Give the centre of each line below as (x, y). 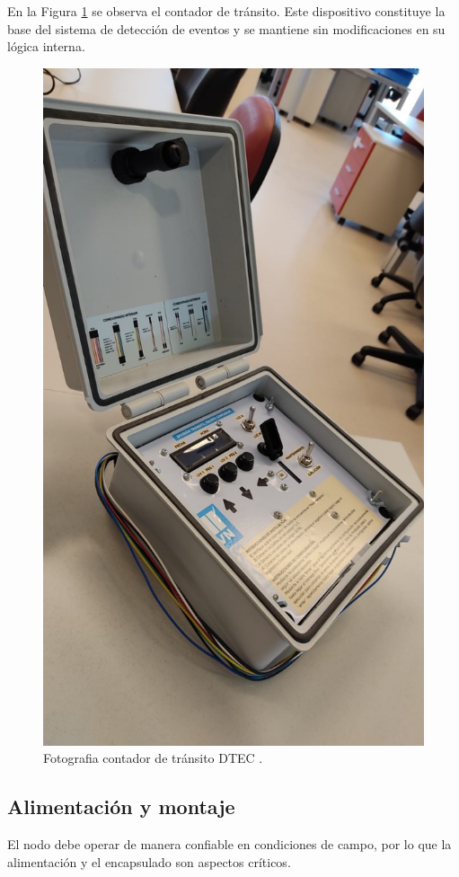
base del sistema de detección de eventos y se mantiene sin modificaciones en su (226, 28)
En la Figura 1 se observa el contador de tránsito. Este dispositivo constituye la (226, 11)
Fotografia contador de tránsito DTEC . (153, 758)
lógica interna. (46, 46)
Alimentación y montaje (121, 806)
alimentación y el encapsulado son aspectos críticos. (149, 861)
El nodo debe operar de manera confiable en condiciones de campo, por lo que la (229, 843)
